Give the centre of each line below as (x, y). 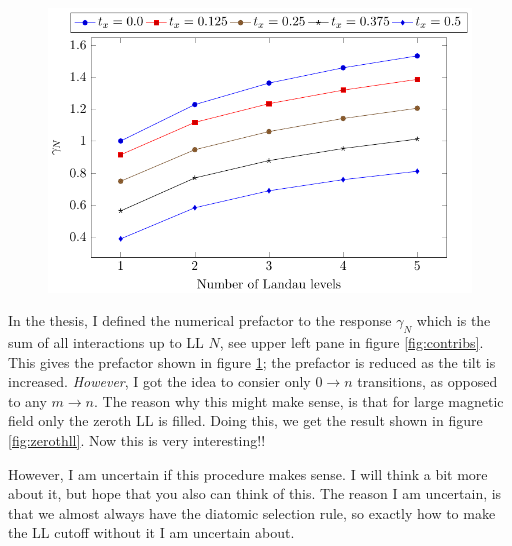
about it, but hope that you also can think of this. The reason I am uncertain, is (255, 493)
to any (27, 400)
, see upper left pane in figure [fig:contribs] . (351, 341)
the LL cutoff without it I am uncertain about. (151, 532)
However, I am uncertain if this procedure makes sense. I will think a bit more (248, 473)
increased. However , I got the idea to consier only (159, 381)
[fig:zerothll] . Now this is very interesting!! (137, 439)
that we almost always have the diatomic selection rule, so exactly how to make (252, 512)
